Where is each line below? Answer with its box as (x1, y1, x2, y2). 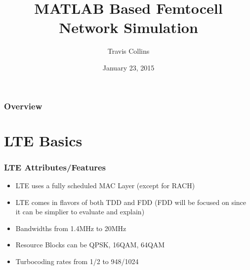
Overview (4, 100, 42, 112)
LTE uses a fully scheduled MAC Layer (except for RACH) (15, 180, 195, 191)
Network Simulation (59, 17, 198, 37)
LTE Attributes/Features (4, 161, 106, 173)
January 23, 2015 (102, 62, 155, 72)
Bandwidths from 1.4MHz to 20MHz (15, 223, 126, 233)
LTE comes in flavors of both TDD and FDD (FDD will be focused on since (15, 197, 247, 207)
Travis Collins (107, 46, 150, 56)
